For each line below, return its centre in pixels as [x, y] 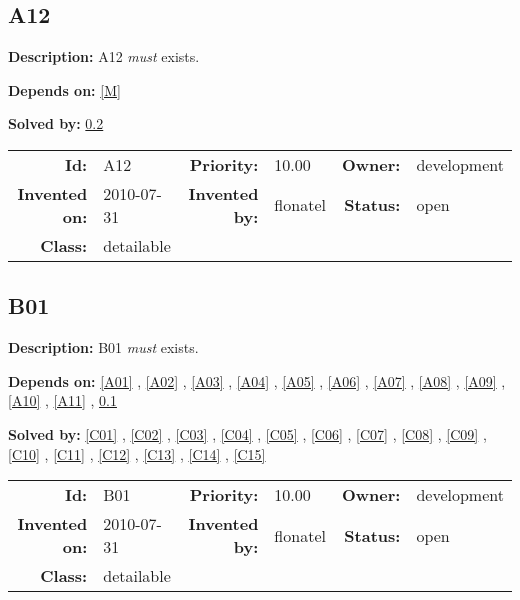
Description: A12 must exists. [104, 56]
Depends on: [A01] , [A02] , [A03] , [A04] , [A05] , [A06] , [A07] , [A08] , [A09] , [257, 380]
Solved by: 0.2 [56, 123]
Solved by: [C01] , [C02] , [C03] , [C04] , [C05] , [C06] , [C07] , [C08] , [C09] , [247, 433]
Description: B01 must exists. [103, 347]
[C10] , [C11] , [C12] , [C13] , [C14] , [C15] [137, 453]
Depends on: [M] [64, 89]
